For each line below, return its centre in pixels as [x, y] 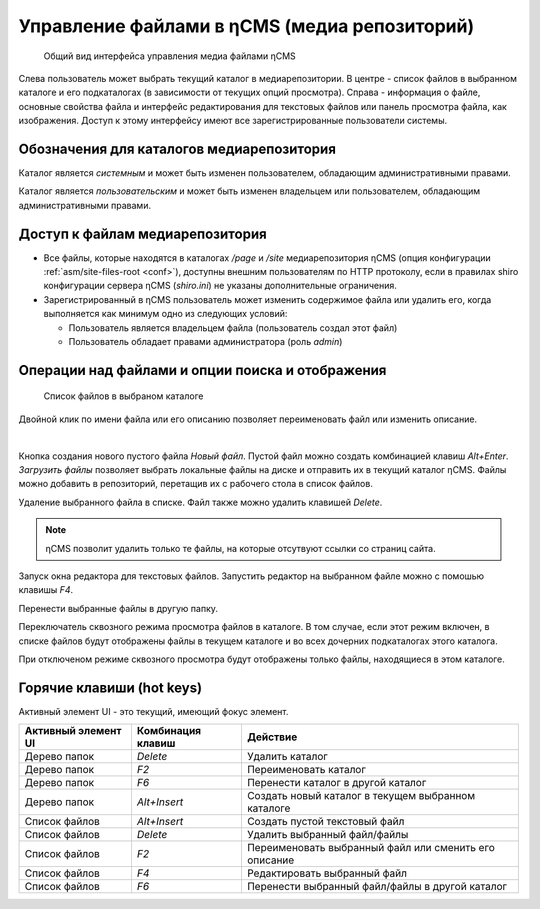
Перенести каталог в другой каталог [336, 783]
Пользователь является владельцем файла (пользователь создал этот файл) [233, 327]
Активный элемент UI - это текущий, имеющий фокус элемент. [153, 711]
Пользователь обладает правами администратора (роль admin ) [205, 342]
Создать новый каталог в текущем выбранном [360, 796]
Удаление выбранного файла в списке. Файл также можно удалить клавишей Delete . [200, 502]
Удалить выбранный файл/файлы [327, 835]
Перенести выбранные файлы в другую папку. [118, 608]
